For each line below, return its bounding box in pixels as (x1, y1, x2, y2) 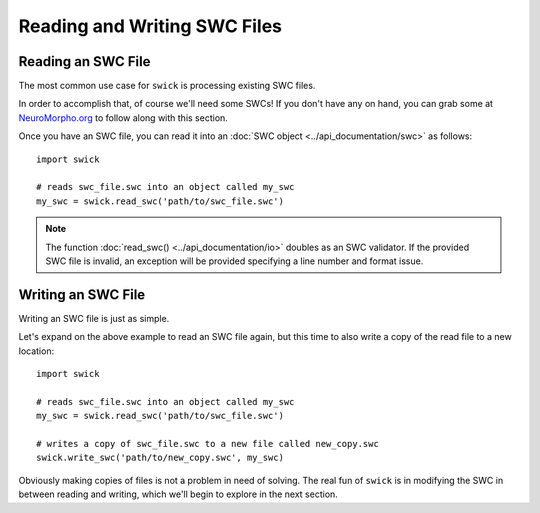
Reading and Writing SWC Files (18, 15, 283, 37)
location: (18, 345, 55, 357)
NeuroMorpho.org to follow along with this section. (18, 111, 229, 124)
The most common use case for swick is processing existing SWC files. (18, 80, 316, 92)
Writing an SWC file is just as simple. (18, 312, 170, 324)
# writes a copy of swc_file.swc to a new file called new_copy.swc (36, 438, 379, 449)
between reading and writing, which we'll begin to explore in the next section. (18, 488, 339, 500)
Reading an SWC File (18, 53, 151, 70)
